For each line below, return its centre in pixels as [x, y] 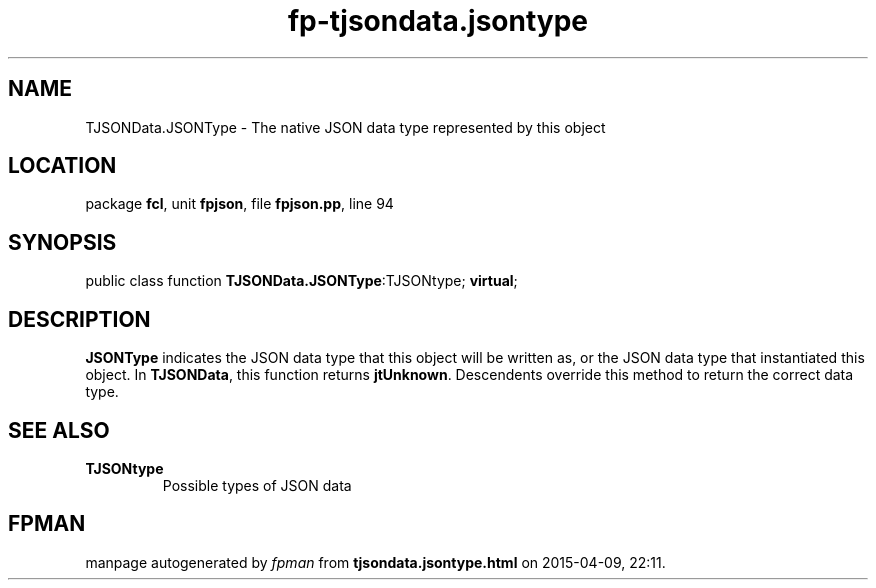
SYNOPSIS [62, 242]
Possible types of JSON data [257, 485]
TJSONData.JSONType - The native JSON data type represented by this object [345, 127]
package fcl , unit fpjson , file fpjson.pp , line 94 [239, 204]
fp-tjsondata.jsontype [438, 21]
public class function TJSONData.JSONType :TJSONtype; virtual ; [301, 281]
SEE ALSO [59, 430]
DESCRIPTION [79, 319]
